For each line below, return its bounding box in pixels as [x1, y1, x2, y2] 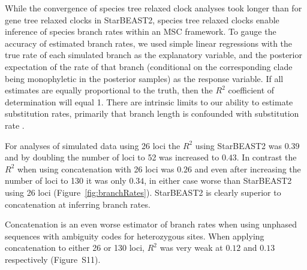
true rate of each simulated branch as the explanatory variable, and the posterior [5, 48, 302, 61]
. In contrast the [236, 151, 297, 163]
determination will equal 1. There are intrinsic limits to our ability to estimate [5, 95, 293, 108]
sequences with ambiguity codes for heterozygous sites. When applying [5, 229, 264, 242]
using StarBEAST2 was [195, 139, 282, 151]
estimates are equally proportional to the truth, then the [5, 84, 213, 96]
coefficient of [228, 84, 275, 96]
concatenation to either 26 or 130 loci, [5, 241, 145, 254]
